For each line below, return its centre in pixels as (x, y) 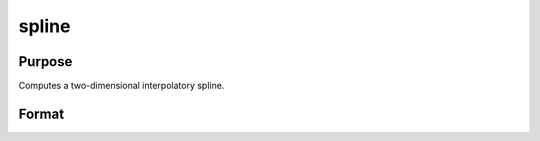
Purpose (45, 61)
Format (41, 113)
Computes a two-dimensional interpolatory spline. (121, 86)
